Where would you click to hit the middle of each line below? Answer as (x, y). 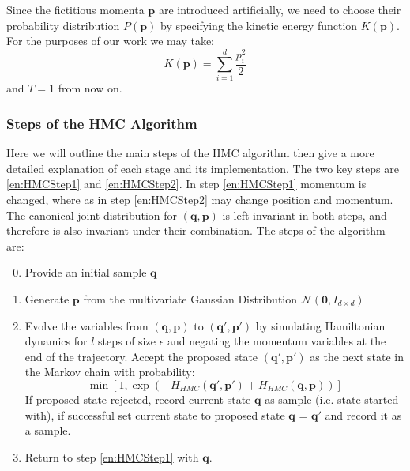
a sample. (48, 430)
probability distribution (63, 25)
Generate (47, 298)
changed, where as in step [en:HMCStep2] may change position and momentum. (200, 200)
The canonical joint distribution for (92, 215)
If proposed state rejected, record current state (138, 399)
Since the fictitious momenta (75, 9)
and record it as (363, 414)
